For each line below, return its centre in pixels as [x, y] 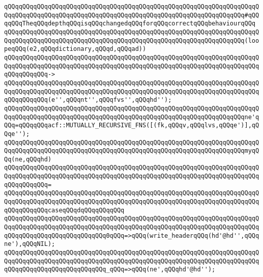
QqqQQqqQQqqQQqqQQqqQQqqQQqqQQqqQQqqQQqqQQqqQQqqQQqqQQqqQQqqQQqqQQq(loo [132, 40]
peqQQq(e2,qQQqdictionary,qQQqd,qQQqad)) [75, 49]
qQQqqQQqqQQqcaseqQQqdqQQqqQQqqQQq [64, 210]
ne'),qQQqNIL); [30, 244]
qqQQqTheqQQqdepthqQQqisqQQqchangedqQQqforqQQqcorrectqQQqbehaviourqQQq [130, 24]
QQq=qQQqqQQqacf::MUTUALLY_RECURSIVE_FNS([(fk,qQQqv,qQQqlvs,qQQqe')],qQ [132, 126]
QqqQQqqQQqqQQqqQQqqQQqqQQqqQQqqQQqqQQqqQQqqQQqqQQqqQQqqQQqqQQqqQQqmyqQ [132, 151]
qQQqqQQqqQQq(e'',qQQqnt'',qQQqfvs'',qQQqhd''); [88, 100]
